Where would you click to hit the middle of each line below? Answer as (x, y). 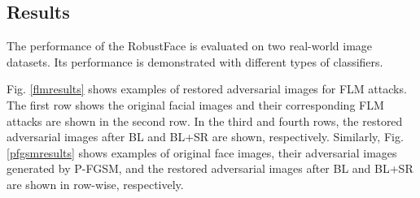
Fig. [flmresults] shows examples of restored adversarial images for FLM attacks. (207, 89)
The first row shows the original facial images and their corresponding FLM (195, 104)
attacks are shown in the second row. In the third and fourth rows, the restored (205, 121)
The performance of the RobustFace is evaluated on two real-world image (190, 46)
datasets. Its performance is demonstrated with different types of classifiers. (195, 61)
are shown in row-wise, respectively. (95, 184)
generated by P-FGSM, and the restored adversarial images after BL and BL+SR (210, 168)
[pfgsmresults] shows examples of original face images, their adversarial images (202, 152)
